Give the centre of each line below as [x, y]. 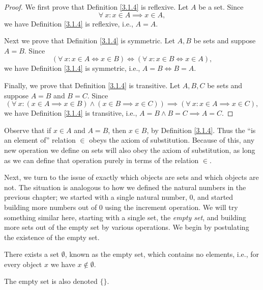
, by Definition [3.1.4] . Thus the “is [201, 130]
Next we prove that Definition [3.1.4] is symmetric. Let [90, 41]
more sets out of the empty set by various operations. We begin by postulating [127, 227]
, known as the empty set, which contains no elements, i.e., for [162, 254]
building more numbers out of [51, 207]
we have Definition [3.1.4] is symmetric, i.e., [72, 68]
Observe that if [28, 130]
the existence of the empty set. [52, 237]
